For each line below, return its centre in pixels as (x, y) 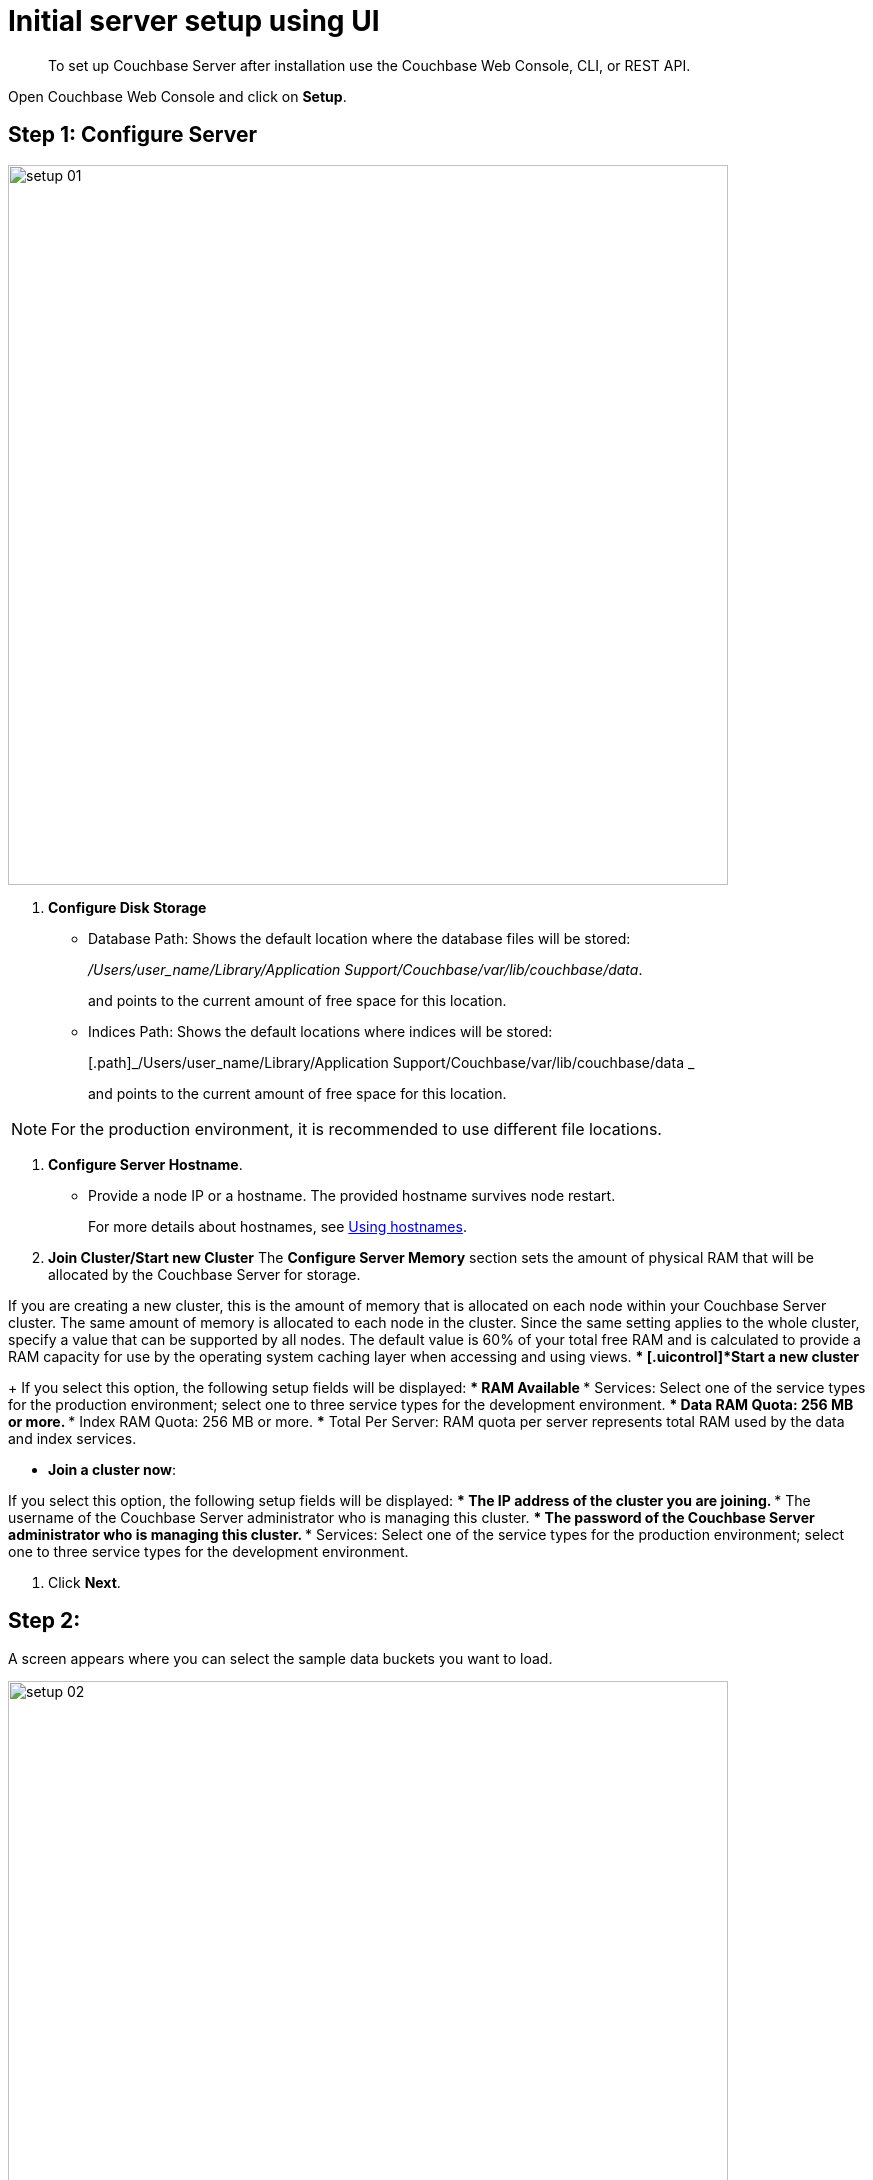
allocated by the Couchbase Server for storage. (204, 1274)
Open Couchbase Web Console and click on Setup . (177, 96)
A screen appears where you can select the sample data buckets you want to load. (280, 1659)
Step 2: (44, 1621)
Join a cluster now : (112, 1469)
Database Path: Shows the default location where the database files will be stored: (359, 938)
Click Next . (84, 1582)
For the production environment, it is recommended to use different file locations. (356, 1128)
